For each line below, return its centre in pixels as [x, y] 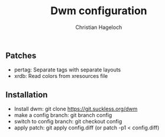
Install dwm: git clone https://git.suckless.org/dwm [76, 109]
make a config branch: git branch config [63, 115]
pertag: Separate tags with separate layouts [67, 70]
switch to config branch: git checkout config [68, 122]
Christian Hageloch [99, 27]
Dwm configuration [99, 11]
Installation [27, 95]
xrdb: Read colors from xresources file [61, 76]
